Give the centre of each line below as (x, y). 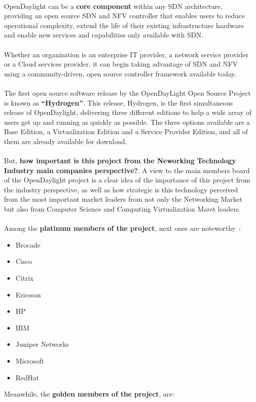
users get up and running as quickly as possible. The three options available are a (127, 122)
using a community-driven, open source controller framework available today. (120, 73)
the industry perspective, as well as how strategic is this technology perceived (121, 189)
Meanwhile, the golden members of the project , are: (89, 394)
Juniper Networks (42, 344)
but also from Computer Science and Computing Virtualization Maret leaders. (122, 209)
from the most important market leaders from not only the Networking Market (123, 199)
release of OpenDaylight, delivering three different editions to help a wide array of (128, 112)
